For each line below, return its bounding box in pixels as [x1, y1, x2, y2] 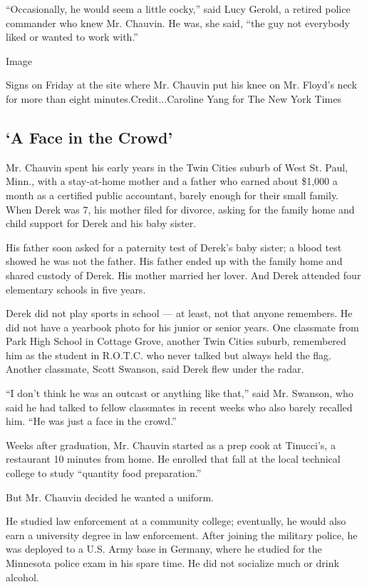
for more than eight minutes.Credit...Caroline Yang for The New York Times [6, 91, 341, 106]
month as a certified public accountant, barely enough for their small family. [6, 187, 339, 202]
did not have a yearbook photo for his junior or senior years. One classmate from [6, 319, 359, 334]
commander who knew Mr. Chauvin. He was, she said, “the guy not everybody [6, 15, 350, 30]
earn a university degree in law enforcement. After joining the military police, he [6, 527, 358, 542]
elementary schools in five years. [6, 281, 146, 296]
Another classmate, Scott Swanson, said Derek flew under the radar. [6, 361, 304, 376]
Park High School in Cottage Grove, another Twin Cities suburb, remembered [6, 333, 346, 348]
